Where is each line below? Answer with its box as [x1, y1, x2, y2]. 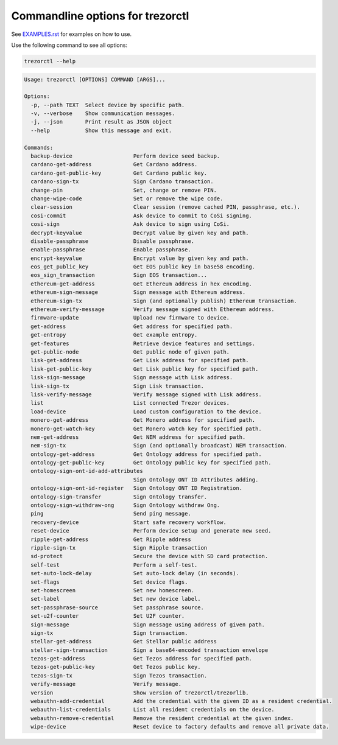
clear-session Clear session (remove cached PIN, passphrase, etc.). [30, 204, 301, 211]
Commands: [24, 144, 54, 151]
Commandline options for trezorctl [11, 9, 189, 23]
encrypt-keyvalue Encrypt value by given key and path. [30, 254, 249, 262]
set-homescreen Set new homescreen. [30, 587, 195, 593]
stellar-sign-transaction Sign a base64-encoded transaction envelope [30, 646, 269, 654]
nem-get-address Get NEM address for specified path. [30, 433, 246, 441]
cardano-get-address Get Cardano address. [30, 161, 198, 168]
